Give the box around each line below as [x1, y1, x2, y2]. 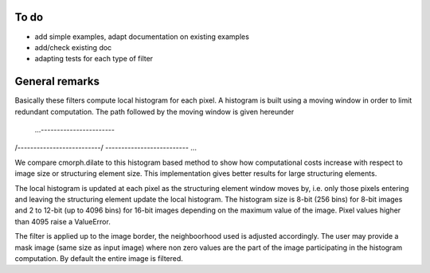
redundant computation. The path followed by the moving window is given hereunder [14, 107, 295, 116]
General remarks [14, 75, 100, 88]
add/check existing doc [34, 42, 112, 52]
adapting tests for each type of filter [34, 54, 154, 64]
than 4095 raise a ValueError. [14, 216, 111, 226]
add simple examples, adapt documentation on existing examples [34, 32, 250, 41]
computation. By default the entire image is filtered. [14, 253, 183, 263]
